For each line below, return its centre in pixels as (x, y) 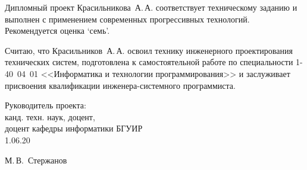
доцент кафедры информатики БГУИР (74, 128)
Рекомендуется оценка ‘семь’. (57, 31)
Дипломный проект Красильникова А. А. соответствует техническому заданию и (151, 7)
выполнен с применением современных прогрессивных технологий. (127, 19)
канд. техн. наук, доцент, (50, 116)
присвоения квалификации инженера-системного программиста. (120, 85)
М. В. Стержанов (36, 160)
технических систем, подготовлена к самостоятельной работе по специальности (149, 62)
